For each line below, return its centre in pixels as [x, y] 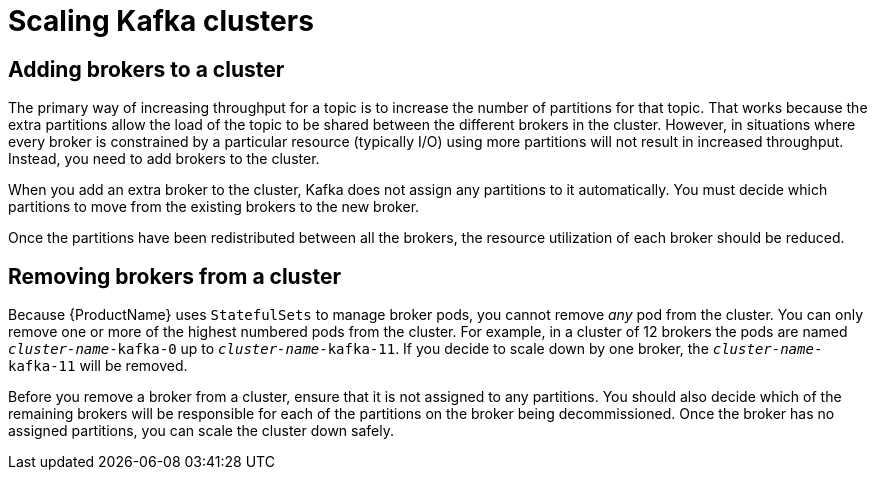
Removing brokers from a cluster [174, 276]
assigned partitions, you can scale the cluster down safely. [201, 431]
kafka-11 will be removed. [98, 366]
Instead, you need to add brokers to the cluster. [164, 159]
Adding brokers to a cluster [146, 69]
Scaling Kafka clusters [161, 21]
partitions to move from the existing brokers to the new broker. [214, 207]
